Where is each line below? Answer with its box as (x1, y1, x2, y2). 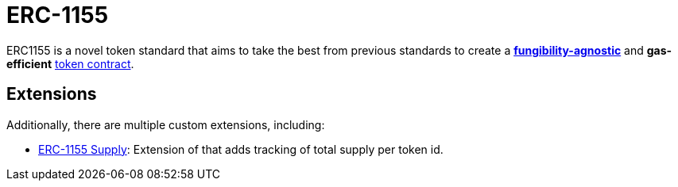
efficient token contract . (6, 56, 134, 71)
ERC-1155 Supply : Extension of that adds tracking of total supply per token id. (38, 142, 444, 156)
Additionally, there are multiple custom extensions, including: (6, 117, 325, 132)
